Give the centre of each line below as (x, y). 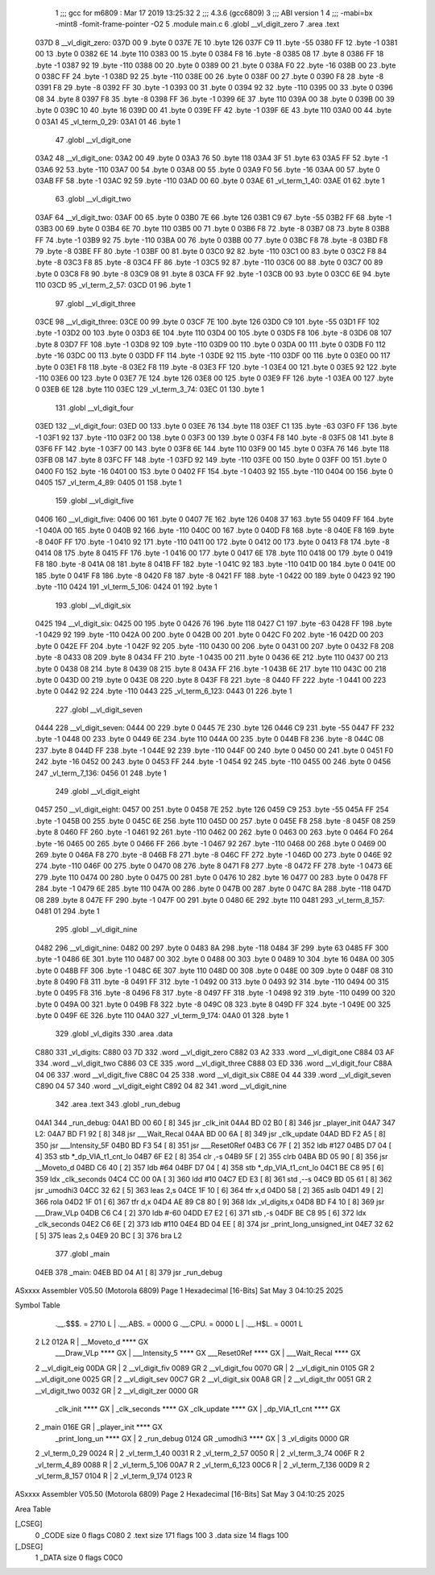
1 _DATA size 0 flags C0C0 (79, 1558)
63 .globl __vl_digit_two (93, 199)
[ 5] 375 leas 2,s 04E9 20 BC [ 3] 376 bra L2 (109, 1235)
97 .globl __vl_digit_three (95, 303)
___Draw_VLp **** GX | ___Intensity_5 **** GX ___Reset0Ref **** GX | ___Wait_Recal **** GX (208, 1353)
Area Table (33, 1509)
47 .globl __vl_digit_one (93, 139)
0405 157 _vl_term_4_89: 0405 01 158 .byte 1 (108, 483)
